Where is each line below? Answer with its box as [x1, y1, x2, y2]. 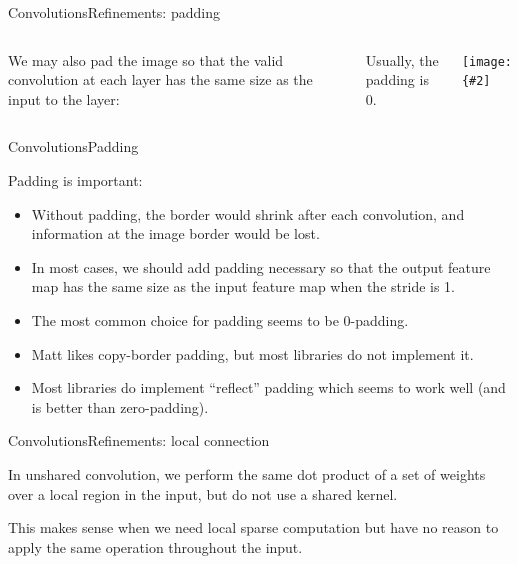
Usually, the [365, 49, 439, 70]
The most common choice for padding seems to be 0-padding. [31, 309, 409, 330]
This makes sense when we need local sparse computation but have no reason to [8, 517, 499, 538]
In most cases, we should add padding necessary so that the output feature [31, 256, 491, 277]
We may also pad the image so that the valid [8, 49, 284, 70]
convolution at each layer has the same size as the [8, 69, 313, 90]
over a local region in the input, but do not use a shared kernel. [8, 483, 398, 504]
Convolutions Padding [8, 136, 139, 157]
